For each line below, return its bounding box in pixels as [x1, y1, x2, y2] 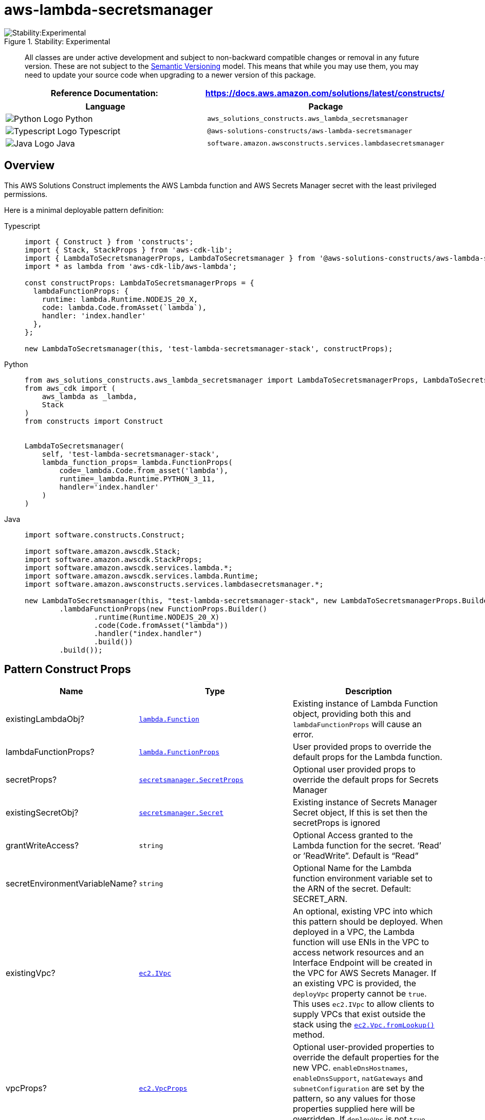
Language [85, 101, 125, 112]
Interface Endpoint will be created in [292, 958, 433, 968]
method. [292, 1029, 325, 1040]
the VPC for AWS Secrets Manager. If [292, 968, 437, 979]
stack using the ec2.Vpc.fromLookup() [292, 1019, 435, 1030]
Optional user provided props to [292, 764, 416, 775]
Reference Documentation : [50, 87, 158, 98]
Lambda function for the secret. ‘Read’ [292, 840, 441, 851]
